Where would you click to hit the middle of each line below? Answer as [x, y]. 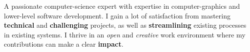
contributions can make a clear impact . [64, 44]
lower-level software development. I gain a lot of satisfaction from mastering [117, 15]
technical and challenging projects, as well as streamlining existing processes [125, 25]
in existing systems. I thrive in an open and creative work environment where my [125, 34]
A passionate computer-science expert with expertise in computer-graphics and [122, 6]
